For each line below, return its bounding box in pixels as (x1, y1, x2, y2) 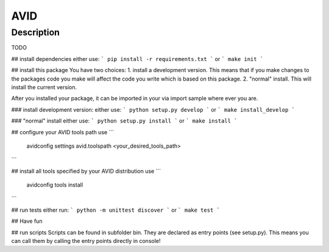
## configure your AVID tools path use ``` (11, 128, 115, 135)
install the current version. (11, 83, 77, 91)
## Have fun (11, 217, 43, 225)
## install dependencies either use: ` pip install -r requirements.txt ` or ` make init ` (11, 55, 264, 62)
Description (11, 27, 60, 38)
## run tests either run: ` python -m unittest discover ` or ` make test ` (11, 206, 221, 214)
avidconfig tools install (26, 181, 83, 189)
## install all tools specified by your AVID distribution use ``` (11, 167, 161, 175)
